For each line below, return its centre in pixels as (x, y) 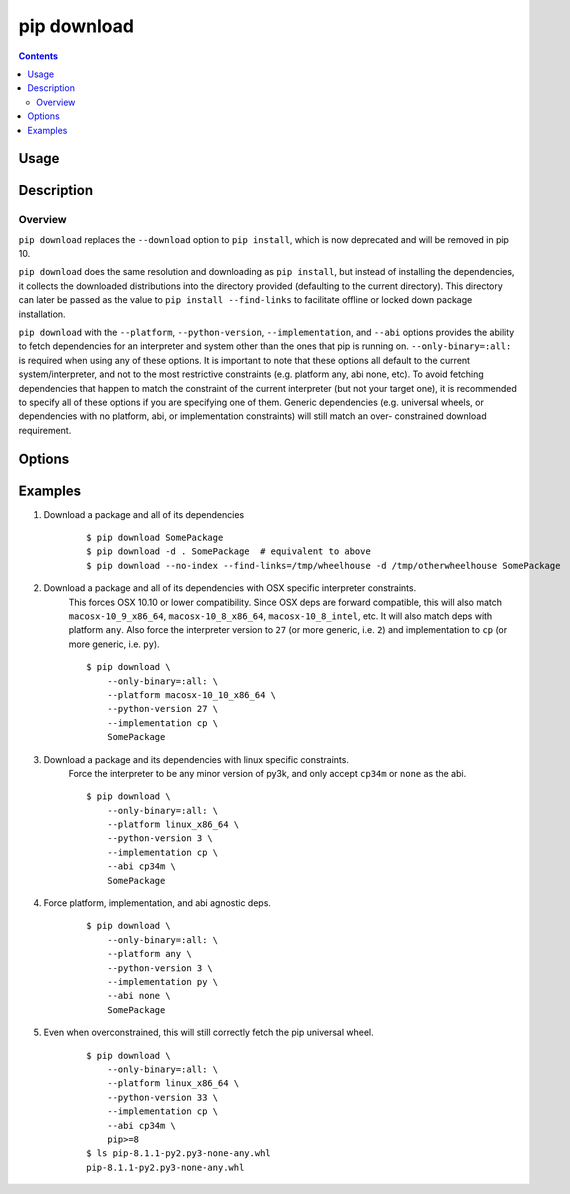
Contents (38, 56)
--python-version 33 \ (162, 1097)
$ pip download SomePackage (155, 538)
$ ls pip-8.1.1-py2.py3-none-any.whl (179, 1153)
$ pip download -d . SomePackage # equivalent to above (229, 551)
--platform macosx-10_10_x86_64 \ (191, 694)
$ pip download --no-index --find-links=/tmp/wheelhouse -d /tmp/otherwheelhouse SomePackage (323, 565)
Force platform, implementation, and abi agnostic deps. (157, 903)
